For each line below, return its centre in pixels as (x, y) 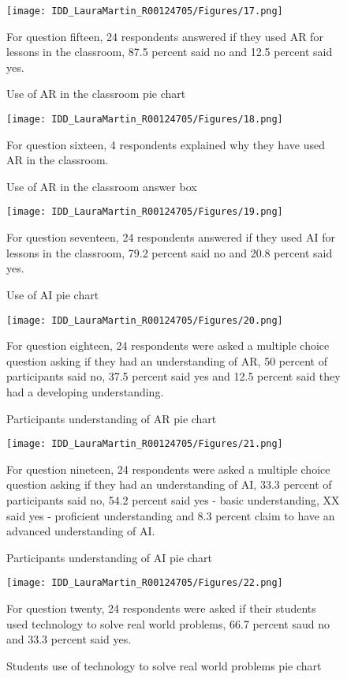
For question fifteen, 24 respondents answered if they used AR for (165, 36)
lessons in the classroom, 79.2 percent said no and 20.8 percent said (170, 252)
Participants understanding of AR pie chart (112, 418)
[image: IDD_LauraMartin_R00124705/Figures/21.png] (145, 444)
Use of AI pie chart (53, 294)
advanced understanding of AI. (81, 531)
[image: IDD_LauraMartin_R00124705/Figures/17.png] (145, 11)
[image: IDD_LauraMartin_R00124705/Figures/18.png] (145, 120)
